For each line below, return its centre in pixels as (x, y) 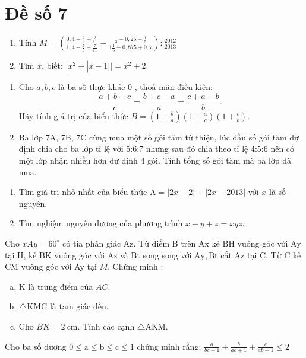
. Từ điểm (152, 243)
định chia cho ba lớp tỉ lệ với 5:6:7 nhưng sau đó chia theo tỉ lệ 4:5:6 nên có (157, 148)
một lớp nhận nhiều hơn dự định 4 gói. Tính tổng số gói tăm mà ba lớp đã (155, 160)
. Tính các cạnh (106, 326)
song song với (167, 255)
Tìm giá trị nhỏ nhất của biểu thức (83, 192)
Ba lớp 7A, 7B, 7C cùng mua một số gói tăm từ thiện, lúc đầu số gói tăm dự (159, 137)
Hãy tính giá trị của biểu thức (73, 115)
